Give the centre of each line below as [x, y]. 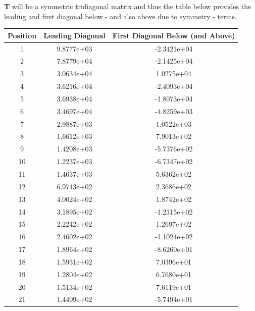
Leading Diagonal [74, 35]
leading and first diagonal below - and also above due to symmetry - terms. [120, 16]
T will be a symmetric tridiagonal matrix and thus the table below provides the [128, 6]
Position [22, 35]
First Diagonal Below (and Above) [174, 35]
